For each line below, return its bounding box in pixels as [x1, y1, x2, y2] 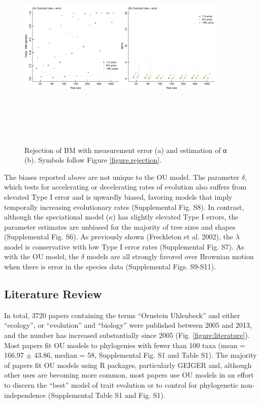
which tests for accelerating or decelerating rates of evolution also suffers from [4, 181, 247, 192]
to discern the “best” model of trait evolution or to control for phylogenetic [4, 380, 239, 390]
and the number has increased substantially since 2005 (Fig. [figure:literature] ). [4, 330, 250, 340]
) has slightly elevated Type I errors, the [113, 211, 239, 222]
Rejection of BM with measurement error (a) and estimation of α [24, 144, 227, 155]
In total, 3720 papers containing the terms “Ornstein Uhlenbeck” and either [4, 309, 240, 320]
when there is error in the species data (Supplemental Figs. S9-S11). [4, 261, 216, 272]
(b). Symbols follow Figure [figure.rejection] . [24, 154, 161, 165]
